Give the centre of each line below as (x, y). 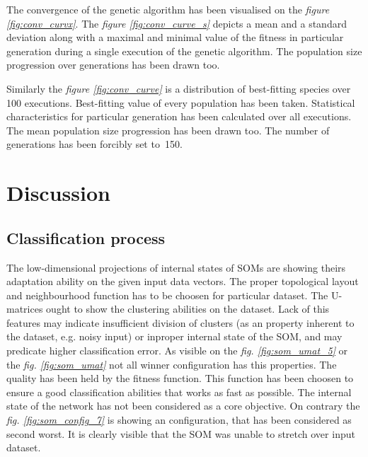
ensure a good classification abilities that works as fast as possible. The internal (179, 392)
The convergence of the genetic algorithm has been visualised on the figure (168, 9)
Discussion (58, 193)
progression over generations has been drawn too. (113, 65)
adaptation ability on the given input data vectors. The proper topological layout (183, 281)
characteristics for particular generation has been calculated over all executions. (179, 116)
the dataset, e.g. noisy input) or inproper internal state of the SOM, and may (174, 336)
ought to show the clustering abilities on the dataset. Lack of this (188, 309)
